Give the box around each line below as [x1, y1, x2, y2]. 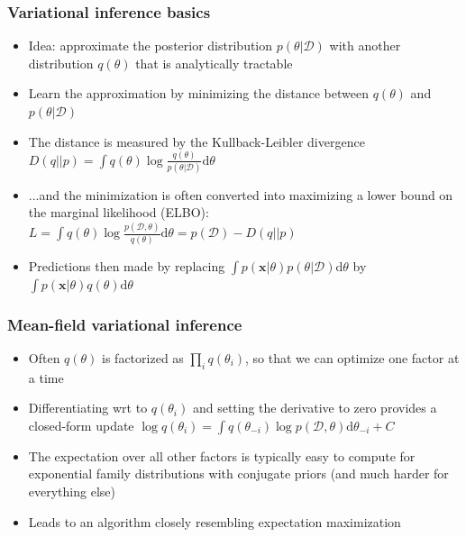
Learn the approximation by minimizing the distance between [28, 84, 369, 103]
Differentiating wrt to [28, 398, 148, 417]
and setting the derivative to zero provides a [192, 398, 437, 417]
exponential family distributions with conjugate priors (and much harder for [28, 464, 449, 483]
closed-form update [28, 415, 134, 434]
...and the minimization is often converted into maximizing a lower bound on [28, 185, 453, 204]
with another [329, 36, 401, 55]
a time [28, 368, 64, 387]
